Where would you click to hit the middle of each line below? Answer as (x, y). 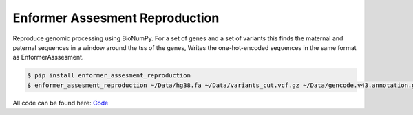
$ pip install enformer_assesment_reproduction (109, 76)
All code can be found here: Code (61, 103)
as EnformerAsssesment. (48, 57)
